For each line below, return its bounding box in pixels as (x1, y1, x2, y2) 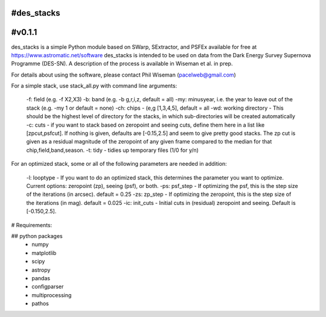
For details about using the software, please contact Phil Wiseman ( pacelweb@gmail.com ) (11, 71, 237, 78)
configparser (31, 283, 64, 290)
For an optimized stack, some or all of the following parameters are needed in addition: (11, 160, 228, 168)
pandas (31, 274, 51, 281)
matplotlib (31, 249, 57, 256)
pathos (31, 300, 50, 307)
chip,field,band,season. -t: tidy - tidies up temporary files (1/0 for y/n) (26, 146, 199, 154)
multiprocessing (31, 291, 72, 298)
